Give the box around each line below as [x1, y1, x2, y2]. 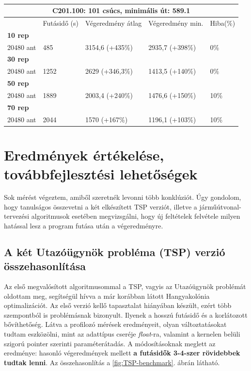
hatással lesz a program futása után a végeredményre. [4, 220, 163, 230]
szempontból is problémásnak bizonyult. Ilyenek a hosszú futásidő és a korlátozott [4, 309, 248, 320]
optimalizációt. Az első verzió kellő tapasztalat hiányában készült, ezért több [4, 300, 232, 310]
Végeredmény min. [148, 17, 204, 28]
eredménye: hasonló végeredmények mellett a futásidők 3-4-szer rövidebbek [4, 348, 240, 358]
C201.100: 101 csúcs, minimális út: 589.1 [52, 5, 190, 15]
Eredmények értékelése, [4, 145, 164, 164]
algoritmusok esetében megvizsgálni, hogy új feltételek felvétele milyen [31, 211, 240, 221]
